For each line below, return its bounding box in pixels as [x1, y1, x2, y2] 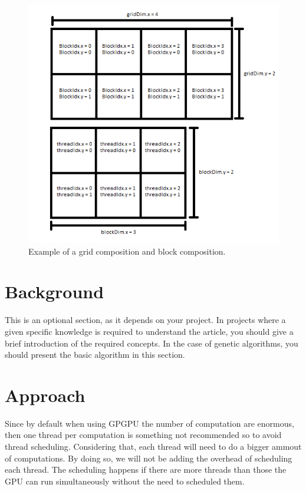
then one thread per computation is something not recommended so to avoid [5, 429, 282, 441]
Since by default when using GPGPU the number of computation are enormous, [5, 417, 294, 429]
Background [5, 279, 104, 304]
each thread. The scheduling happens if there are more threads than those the [5, 463, 287, 476]
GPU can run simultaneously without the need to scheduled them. [5, 474, 245, 487]
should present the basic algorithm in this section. [5, 348, 185, 361]
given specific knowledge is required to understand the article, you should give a [5, 325, 294, 337]
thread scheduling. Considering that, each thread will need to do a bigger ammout [5, 440, 302, 453]
